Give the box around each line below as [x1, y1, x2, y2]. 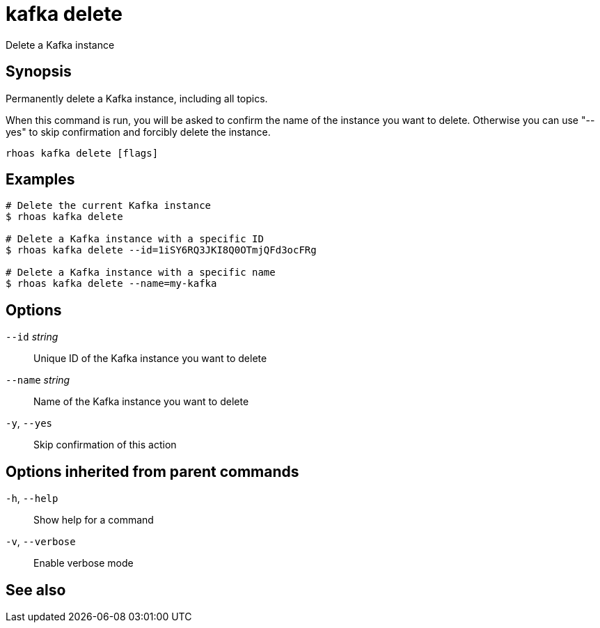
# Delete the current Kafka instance [6, 200, 212, 212]
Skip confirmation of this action [33, 439, 177, 451]
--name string [6, 374, 70, 386]
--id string [6, 331, 58, 343]
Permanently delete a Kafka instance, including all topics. [6, 92, 268, 104]
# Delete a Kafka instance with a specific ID [6, 233, 264, 245]
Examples [6, 171, 75, 189]
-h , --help [6, 492, 58, 505]
